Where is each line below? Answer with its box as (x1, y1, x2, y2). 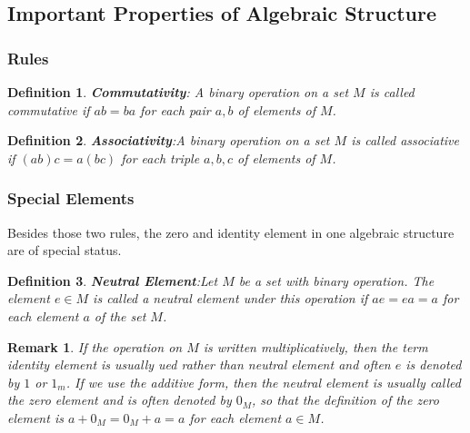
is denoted (405, 355, 462, 374)
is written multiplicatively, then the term (203, 337, 428, 356)
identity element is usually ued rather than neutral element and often (7, 355, 391, 374)
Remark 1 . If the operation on (7, 337, 183, 356)
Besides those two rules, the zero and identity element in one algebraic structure (7, 222, 455, 241)
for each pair (140, 100, 211, 119)
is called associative (351, 131, 459, 150)
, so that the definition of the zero (252, 390, 439, 409)
